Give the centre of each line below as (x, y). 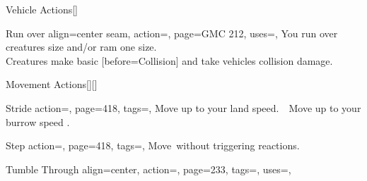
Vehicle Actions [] (42, 9)
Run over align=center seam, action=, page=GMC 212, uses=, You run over (172, 33)
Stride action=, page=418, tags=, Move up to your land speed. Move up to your (183, 107)
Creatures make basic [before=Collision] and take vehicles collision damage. (169, 60)
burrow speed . (38, 121)
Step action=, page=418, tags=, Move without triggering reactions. (153, 145)
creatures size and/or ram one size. (81, 47)
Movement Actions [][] (52, 84)
